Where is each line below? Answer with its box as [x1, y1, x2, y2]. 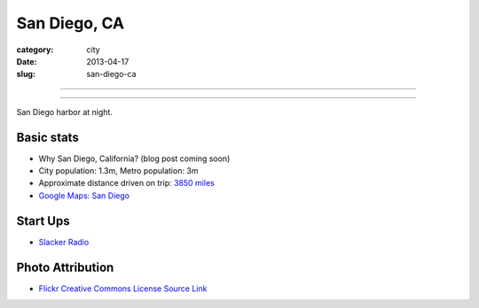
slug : [16, 69, 35, 80]
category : [16, 44, 54, 55]
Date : [16, 56, 37, 66]
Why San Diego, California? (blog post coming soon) [38, 153, 231, 164]
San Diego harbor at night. [16, 106, 113, 117]
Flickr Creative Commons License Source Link [38, 283, 208, 294]
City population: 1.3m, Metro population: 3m [38, 166, 199, 176]
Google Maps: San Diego [38, 190, 130, 201]
